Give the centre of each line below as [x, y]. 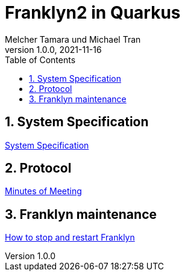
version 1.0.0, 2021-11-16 [53, 49]
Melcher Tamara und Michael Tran [73, 39]
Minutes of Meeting [43, 191]
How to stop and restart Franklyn [70, 238]
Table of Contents [40, 60]
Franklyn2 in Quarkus [93, 13]
